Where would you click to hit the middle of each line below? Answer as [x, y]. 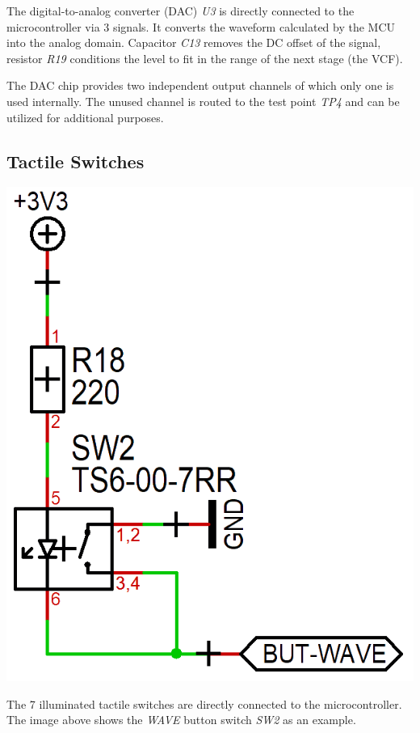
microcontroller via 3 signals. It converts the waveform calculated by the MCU [201, 26]
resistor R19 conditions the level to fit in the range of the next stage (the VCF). [205, 58]
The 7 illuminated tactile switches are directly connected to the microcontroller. [204, 703]
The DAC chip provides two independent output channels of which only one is [200, 85]
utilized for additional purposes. [85, 117]
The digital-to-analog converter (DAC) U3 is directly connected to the [181, 11]
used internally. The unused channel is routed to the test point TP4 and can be [203, 101]
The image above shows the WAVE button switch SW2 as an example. [181, 720]
